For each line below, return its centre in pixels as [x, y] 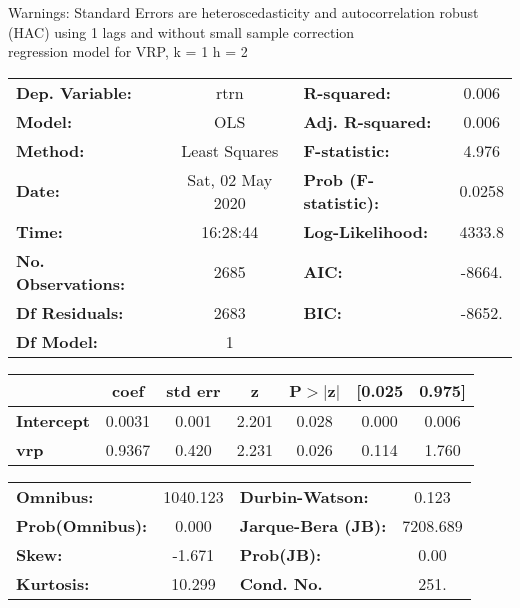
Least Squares [230, 150]
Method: [50, 150]
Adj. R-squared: [367, 121]
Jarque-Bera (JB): [313, 525]
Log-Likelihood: [366, 231]
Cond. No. [281, 583]
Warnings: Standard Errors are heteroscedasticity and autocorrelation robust [243, 12]
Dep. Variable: [74, 92]
